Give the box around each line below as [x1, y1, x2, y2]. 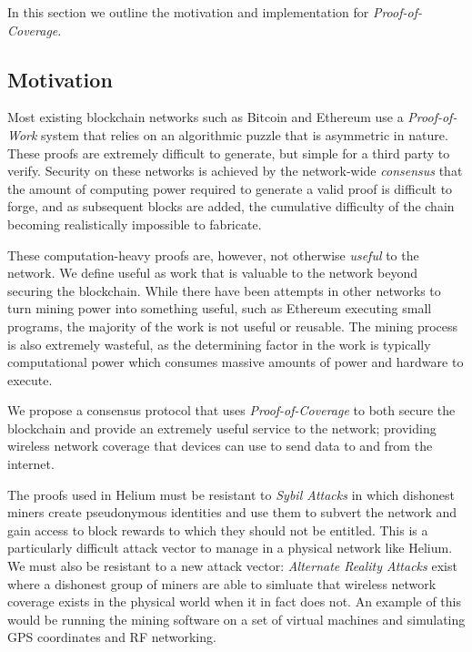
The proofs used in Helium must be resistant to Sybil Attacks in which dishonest [7, 484, 455, 504]
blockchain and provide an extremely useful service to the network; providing [7, 418, 437, 437]
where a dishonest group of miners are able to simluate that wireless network [7, 574, 437, 593]
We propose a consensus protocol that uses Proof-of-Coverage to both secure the [7, 401, 456, 420]
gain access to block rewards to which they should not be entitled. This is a [7, 520, 428, 539]
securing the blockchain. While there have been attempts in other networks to [7, 280, 441, 300]
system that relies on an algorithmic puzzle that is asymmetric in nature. [41, 125, 448, 144]
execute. [7, 370, 53, 389]
